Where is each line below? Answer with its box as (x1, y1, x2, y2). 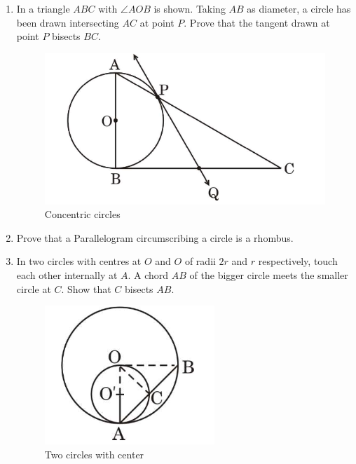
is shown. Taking (153, 1, 226, 15)
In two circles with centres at (16, 254, 142, 268)
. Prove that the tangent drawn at (184, 15, 330, 29)
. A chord (128, 268, 169, 282)
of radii (184, 254, 216, 268)
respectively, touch (258, 254, 338, 268)
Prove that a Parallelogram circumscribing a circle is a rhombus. (16, 230, 294, 245)
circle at (16, 281, 51, 296)
